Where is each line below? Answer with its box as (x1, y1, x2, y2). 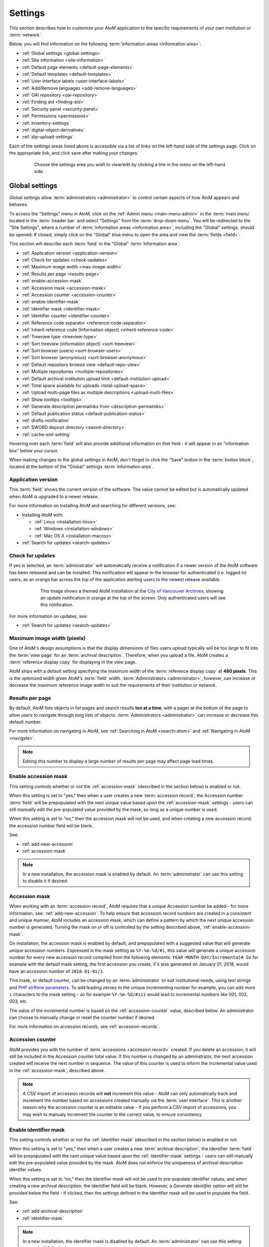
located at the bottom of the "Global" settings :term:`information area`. (9, 464, 154, 470)
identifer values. (9, 1167, 42, 1173)
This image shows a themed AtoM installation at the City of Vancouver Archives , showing (40, 588, 224, 594)
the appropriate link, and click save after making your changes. (9, 150, 139, 156)
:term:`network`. (9, 31, 42, 37)
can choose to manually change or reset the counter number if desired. (9, 1015, 155, 1021)
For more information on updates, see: (9, 613, 88, 619)
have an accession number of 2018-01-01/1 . (9, 968, 104, 974)
